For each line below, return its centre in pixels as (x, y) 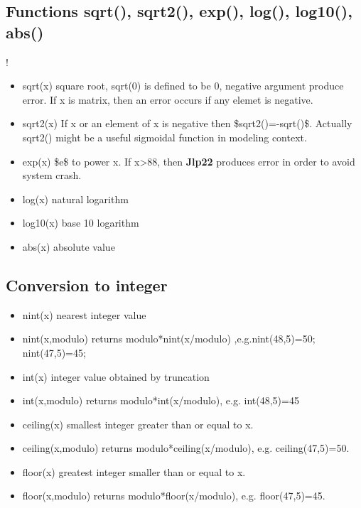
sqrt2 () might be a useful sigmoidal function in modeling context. (165, 137)
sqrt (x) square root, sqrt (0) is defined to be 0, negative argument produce (183, 86)
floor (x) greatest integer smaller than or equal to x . (134, 471)
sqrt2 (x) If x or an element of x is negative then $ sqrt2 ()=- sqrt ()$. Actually (187, 123)
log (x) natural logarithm (75, 199)
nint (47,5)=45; (54, 352)
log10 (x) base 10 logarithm (81, 223)
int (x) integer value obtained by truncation (116, 376)
